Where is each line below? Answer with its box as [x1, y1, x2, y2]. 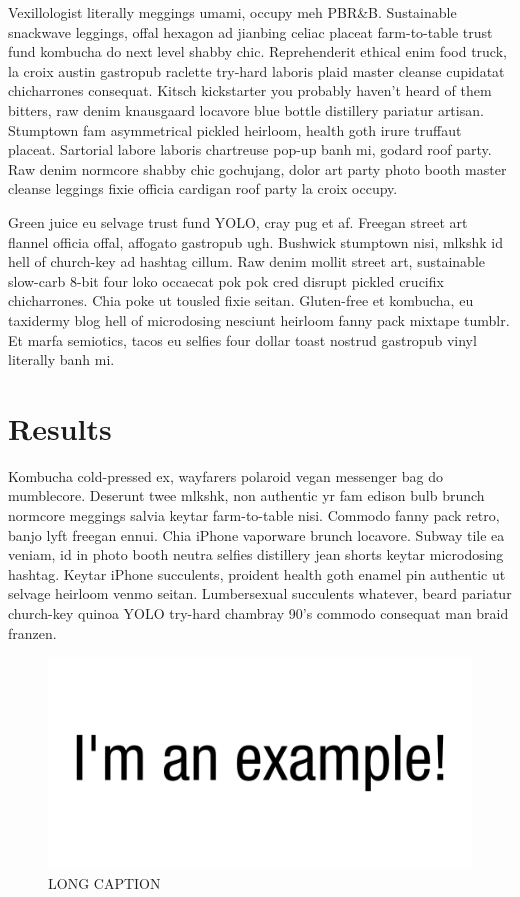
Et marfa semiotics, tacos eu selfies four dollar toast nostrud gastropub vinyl [8, 329, 477, 350]
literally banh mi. [8, 349, 115, 370]
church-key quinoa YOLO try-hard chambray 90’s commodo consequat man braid [8, 602, 509, 623]
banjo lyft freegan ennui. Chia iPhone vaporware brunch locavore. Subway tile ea [8, 524, 505, 545]
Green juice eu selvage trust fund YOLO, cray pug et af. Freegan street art [8, 211, 468, 232]
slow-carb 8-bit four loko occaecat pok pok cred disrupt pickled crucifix [8, 270, 444, 291]
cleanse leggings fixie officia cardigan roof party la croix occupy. [8, 178, 398, 199]
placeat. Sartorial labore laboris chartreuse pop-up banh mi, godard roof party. [8, 139, 492, 160]
